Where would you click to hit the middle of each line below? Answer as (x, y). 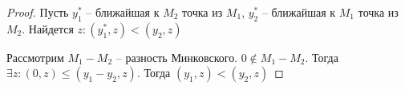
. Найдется (48, 28)
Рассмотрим (35, 57)
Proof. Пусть (38, 12)
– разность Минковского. (177, 57)
